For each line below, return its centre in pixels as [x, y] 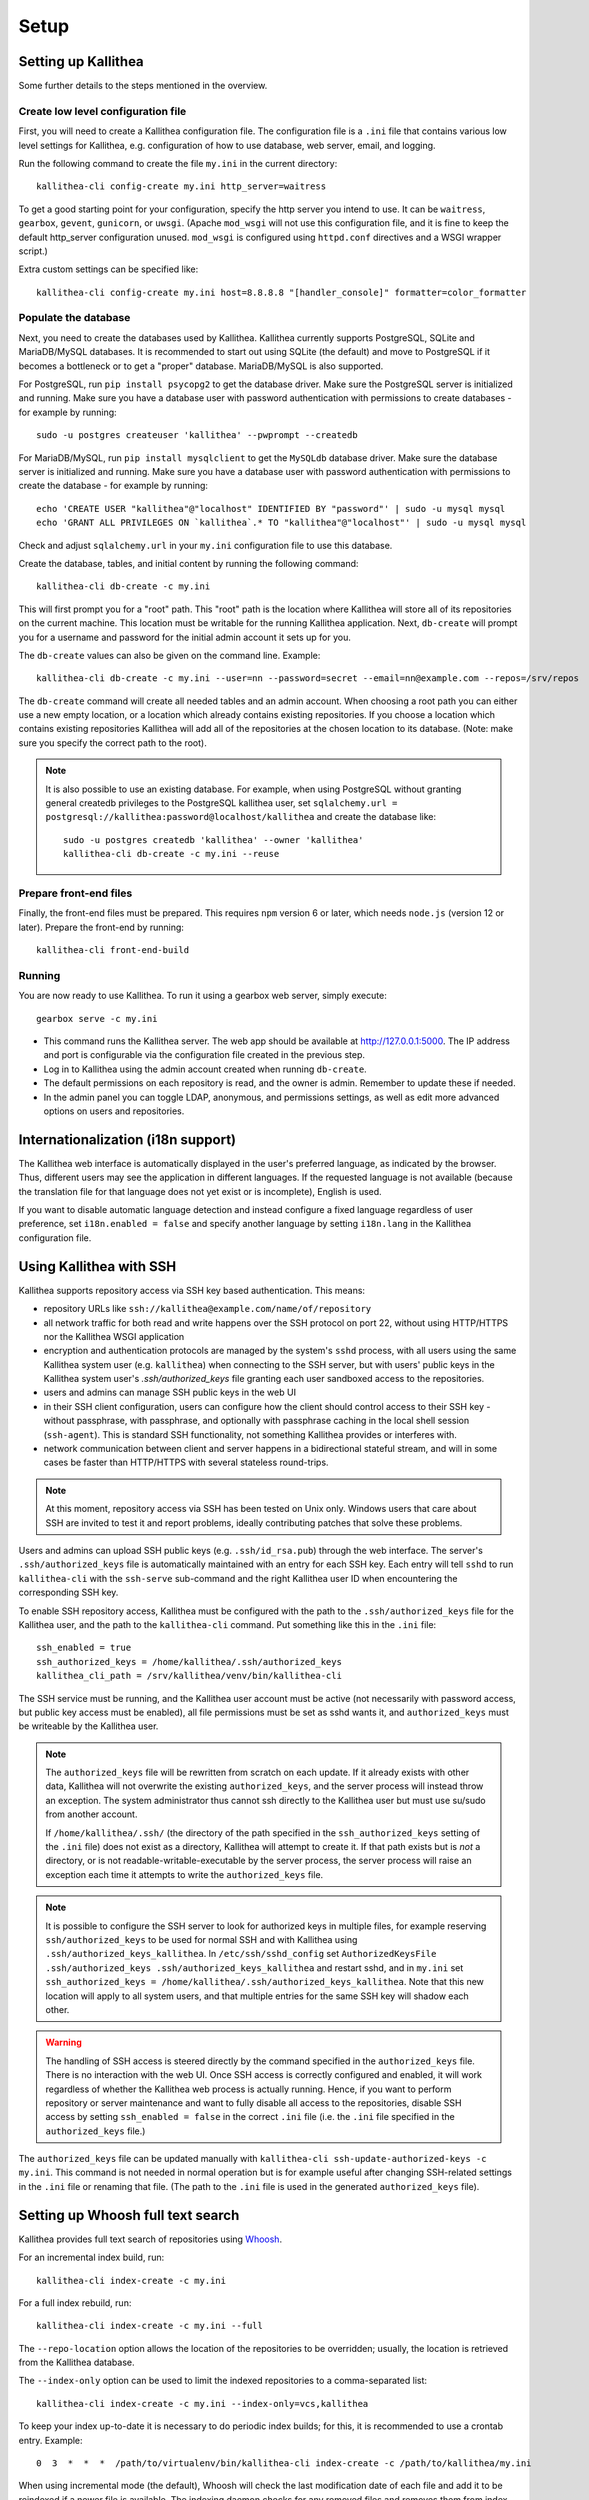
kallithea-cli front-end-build [113, 950]
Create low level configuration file [102, 111]
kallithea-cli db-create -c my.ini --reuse [171, 854]
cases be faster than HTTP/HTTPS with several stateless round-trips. [186, 1462]
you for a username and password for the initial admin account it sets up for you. [185, 637]
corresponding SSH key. [68, 1592]
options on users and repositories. [114, 1111]
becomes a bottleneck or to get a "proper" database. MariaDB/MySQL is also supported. [201, 366]
